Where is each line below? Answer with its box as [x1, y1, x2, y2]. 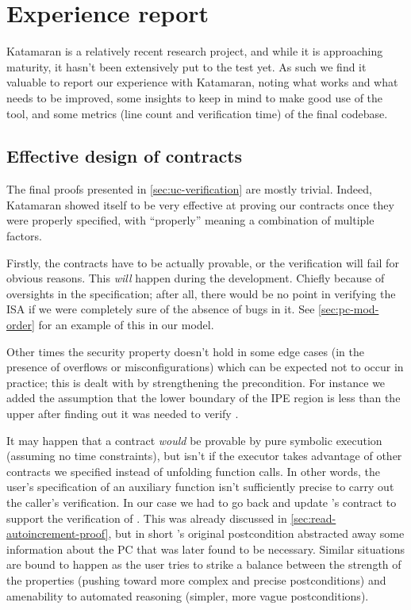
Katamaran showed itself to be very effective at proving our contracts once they [6, 196, 394, 213]
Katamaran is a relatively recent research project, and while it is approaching [6, 43, 383, 59]
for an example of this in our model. [38, 317, 214, 333]
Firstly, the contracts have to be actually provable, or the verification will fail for [6, 254, 399, 270]
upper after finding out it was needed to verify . [6, 405, 239, 422]
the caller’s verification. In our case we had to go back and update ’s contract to [6, 493, 397, 510]
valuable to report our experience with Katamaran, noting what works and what [6, 74, 398, 90]
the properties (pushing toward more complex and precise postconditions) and [6, 571, 386, 588]
